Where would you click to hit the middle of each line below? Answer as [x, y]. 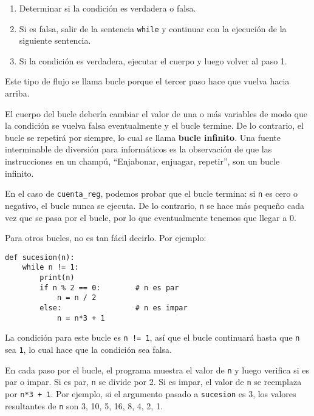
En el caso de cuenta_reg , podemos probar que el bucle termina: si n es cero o [151, 193]
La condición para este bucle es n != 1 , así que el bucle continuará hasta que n [152, 337]
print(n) [57, 278]
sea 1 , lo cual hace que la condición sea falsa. [88, 349]
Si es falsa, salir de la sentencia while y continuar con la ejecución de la [153, 28]
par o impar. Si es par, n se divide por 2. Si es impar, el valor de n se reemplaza [153, 382]
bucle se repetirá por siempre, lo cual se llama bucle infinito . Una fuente [143, 137]
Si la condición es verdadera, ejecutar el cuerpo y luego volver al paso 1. [153, 60]
